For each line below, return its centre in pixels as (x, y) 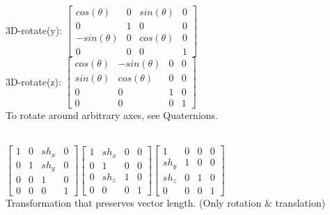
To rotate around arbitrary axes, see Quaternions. (112, 115)
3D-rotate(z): (33, 81)
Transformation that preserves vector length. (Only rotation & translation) (166, 203)
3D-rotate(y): (34, 30)
